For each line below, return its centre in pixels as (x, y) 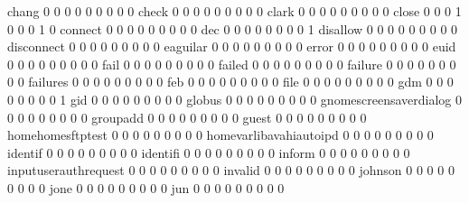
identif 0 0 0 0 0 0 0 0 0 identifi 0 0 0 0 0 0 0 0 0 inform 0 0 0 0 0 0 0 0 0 (209, 152)
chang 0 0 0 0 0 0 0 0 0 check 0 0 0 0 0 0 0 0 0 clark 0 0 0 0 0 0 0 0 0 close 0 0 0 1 (234, 11)
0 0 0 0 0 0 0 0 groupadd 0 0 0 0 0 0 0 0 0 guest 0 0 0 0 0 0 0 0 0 (187, 117)
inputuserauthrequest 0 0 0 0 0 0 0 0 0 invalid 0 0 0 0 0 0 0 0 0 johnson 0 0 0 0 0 (231, 170)
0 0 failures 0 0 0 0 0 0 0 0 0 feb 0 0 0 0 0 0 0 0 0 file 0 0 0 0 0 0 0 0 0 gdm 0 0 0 (230, 82)
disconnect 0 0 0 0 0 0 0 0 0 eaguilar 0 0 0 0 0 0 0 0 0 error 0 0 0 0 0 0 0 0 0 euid (232, 46)
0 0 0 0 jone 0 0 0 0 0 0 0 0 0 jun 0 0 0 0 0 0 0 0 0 (146, 187)
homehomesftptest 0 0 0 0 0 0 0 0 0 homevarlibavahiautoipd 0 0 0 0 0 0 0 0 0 (220, 135)
